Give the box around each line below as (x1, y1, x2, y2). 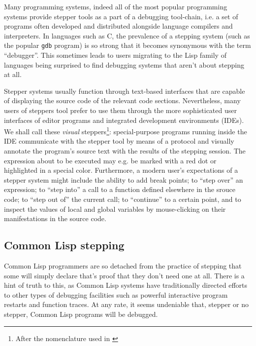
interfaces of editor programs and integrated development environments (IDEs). (4, 115, 244, 125)
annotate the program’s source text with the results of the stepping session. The (4, 146, 246, 156)
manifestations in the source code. (4, 213, 106, 224)
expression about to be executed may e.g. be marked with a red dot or (4, 155, 217, 165)
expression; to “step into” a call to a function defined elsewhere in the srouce (4, 184, 235, 194)
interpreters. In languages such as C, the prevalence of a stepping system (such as (4, 30, 250, 40)
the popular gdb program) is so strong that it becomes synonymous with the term (4, 40, 251, 50)
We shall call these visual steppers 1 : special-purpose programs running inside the (4, 125, 247, 136)
